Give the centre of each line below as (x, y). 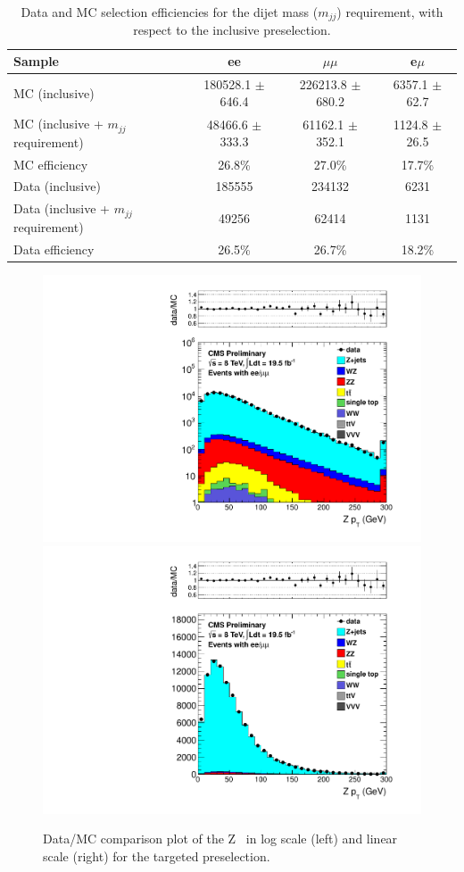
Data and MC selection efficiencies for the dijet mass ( (170, 12)
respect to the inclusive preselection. (232, 30)
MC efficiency (51, 164)
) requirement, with (390, 12)
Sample (36, 61)
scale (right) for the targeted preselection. (157, 855)
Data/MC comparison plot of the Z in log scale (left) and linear (220, 839)
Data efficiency (54, 249)
